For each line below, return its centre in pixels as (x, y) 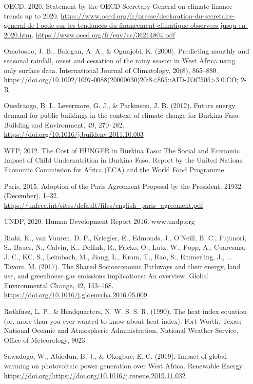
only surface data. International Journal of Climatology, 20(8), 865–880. (111, 70)
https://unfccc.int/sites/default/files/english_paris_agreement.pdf (104, 205)
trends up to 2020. (31, 15)
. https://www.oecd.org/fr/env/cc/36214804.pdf (103, 34)
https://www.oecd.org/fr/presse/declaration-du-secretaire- (148, 15)
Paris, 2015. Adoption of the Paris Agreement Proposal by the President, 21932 (123, 186)
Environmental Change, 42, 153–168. (59, 285)
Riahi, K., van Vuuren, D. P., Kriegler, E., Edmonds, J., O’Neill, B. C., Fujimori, (125, 237)
